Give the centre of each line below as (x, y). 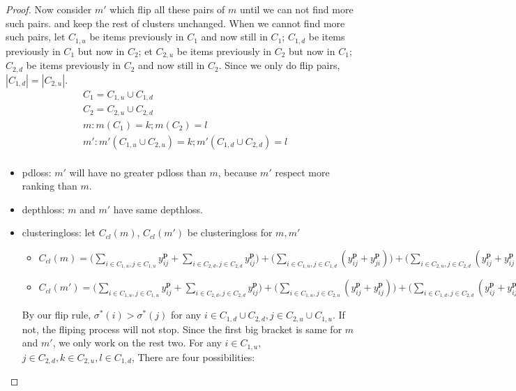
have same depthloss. (158, 209)
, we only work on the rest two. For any (137, 343)
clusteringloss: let (59, 232)
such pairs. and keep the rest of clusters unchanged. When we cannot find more (175, 23)
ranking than (50, 186)
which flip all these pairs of (167, 9)
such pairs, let (36, 37)
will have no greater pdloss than (138, 172)
